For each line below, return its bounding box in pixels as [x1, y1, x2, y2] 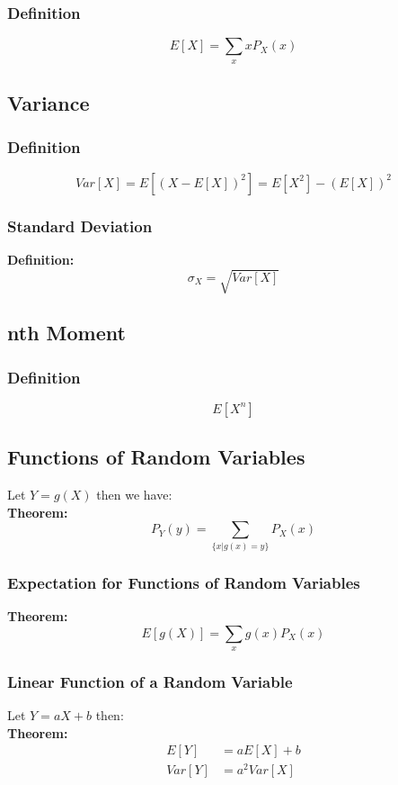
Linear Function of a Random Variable [7, 670, 293, 692]
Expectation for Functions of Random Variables [7, 571, 360, 593]
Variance [7, 89, 90, 116]
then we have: [96, 485, 172, 504]
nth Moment [7, 319, 126, 347]
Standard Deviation [7, 214, 153, 237]
